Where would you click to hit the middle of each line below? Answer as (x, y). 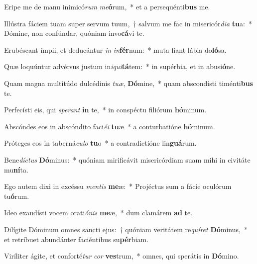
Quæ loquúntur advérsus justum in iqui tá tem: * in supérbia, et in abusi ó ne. (120, 66)
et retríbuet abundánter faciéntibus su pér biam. (76, 239)
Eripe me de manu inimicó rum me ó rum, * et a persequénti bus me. (107, 6)
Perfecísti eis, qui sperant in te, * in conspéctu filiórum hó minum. (105, 110)
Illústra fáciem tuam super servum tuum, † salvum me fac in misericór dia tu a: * (128, 23)
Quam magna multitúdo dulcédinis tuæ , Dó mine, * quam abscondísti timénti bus (128, 83)
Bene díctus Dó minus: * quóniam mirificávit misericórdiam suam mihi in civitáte (127, 159)
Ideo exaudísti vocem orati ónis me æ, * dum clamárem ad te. (98, 213)
